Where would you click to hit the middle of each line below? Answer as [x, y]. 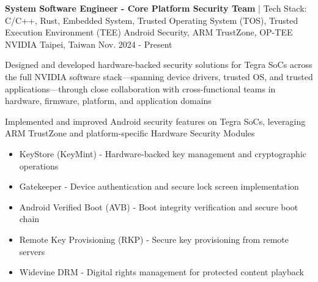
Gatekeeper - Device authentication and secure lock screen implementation [159, 186]
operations [39, 165]
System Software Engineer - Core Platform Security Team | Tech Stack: [156, 8]
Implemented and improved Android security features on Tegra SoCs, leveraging [155, 121]
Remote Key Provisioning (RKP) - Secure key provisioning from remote [154, 239]
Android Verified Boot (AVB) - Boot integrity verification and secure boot [159, 206]
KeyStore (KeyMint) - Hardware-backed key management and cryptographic [163, 153]
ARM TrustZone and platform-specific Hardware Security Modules [130, 133]
